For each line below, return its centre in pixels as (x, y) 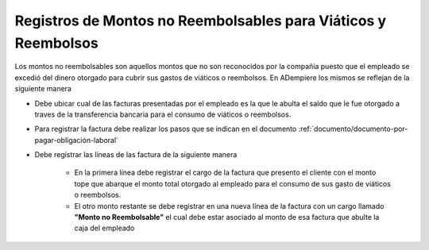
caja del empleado (104, 228)
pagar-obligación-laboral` (77, 140)
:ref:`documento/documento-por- (353, 129)
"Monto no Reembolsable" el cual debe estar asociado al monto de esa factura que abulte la (227, 217)
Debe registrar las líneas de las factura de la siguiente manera (136, 155)
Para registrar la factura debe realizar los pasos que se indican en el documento (166, 129)
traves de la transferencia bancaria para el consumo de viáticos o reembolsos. (163, 114)
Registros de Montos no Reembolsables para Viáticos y (201, 21)
